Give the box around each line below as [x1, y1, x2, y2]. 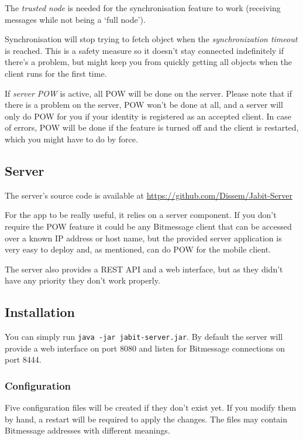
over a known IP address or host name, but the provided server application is [5, 231, 282, 244]
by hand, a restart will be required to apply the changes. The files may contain [5, 412, 287, 425]
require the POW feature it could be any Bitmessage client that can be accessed [5, 220, 292, 232]
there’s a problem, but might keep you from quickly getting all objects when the [5, 56, 292, 68]
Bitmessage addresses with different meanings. [5, 424, 170, 436]
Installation [5, 303, 75, 321]
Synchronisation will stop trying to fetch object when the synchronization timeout [5, 33, 298, 45]
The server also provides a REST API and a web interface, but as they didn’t [5, 262, 283, 275]
